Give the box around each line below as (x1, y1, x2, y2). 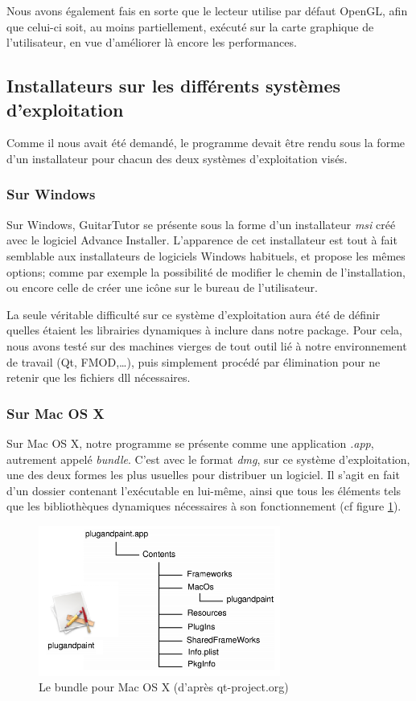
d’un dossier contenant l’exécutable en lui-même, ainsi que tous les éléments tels (6, 482, 402, 498)
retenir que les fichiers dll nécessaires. (6, 369, 191, 386)
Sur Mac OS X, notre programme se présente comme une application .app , (6, 434, 374, 451)
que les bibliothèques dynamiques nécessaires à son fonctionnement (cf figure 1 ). (6, 498, 402, 514)
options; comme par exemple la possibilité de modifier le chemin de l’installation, (6, 263, 406, 280)
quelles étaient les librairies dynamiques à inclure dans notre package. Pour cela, (6, 322, 402, 338)
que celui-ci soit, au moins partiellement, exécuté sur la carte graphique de (6, 18, 374, 35)
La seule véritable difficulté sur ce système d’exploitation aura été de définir (6, 305, 381, 322)
